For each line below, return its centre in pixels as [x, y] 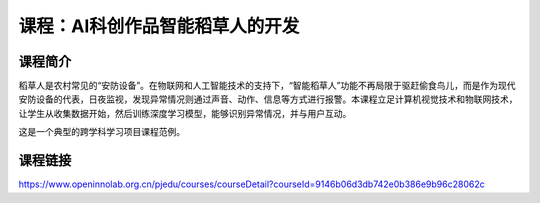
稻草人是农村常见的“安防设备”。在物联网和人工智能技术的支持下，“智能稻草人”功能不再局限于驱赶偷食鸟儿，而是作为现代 [267, 86]
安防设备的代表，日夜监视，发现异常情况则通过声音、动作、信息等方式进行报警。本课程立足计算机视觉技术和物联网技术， [268, 99]
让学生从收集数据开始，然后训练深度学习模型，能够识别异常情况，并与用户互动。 [185, 113]
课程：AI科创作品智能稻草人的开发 [159, 26]
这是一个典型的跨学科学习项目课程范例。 [101, 132]
